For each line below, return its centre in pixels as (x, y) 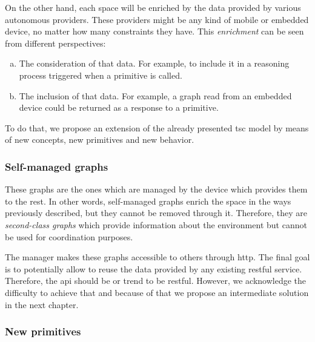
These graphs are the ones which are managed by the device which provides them (156, 189)
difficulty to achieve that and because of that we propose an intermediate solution (157, 292)
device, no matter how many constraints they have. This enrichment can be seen (154, 31)
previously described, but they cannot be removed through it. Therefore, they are (156, 213)
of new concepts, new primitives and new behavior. (100, 140)
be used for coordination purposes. (69, 236)
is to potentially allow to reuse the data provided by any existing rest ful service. (154, 268)
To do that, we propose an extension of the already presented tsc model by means (157, 127)
